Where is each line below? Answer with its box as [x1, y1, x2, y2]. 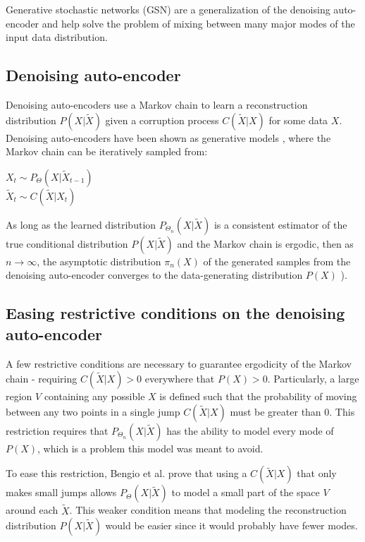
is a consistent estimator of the [214, 217, 347, 231]
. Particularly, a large [267, 371, 359, 386]
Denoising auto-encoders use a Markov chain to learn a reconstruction [6, 97, 308, 112]
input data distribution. [6, 30, 108, 44]
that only [297, 466, 337, 481]
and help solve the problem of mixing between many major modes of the [42, 16, 355, 30]
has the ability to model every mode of [166, 423, 334, 438]
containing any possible [44, 389, 145, 404]
